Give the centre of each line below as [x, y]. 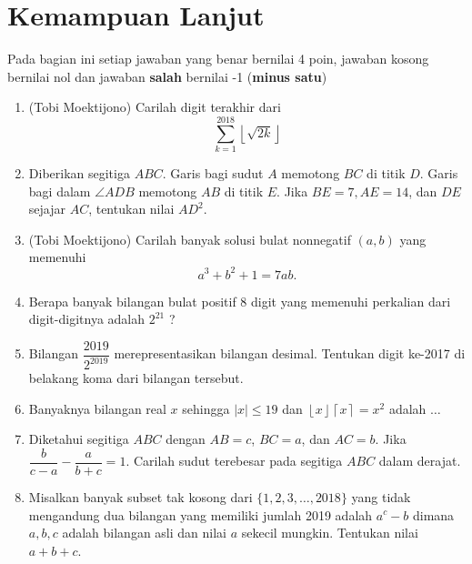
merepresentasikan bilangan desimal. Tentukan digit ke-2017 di [290, 353]
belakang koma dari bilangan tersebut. [136, 378]
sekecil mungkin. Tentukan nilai [330, 533]
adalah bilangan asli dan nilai [144, 533]
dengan [186, 439]
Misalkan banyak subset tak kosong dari [141, 496]
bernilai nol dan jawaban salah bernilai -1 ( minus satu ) [167, 76]
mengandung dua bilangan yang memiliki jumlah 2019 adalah [201, 514]
